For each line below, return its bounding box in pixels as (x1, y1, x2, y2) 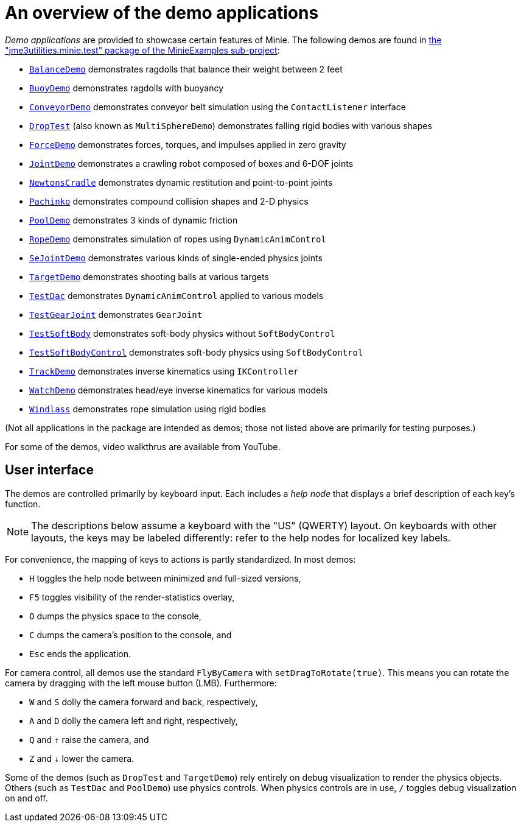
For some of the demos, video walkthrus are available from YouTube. (5, 441, 281, 452)
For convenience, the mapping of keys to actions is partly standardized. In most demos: (5, 554, 356, 565)
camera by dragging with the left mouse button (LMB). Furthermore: (5, 677, 277, 688)
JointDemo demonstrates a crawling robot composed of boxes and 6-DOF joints (29, 158, 354, 169)
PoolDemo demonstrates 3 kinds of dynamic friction (29, 214, 238, 225)
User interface (5, 462, 94, 478)
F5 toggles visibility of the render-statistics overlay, (29, 591, 235, 602)
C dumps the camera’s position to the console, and (29, 629, 232, 640)
